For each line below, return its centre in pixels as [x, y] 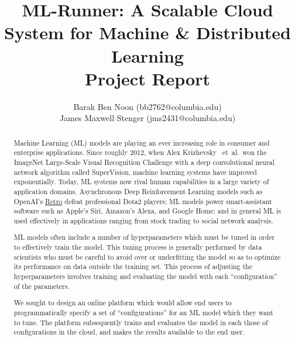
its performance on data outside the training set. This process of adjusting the [133, 266]
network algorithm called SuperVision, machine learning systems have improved [135, 172]
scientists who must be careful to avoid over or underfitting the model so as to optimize [147, 256]
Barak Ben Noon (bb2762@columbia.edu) [147, 106]
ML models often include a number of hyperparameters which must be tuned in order [144, 237]
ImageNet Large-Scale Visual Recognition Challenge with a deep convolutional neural [144, 162]
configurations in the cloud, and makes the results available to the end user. [129, 332]
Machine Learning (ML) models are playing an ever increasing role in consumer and [142, 142]
